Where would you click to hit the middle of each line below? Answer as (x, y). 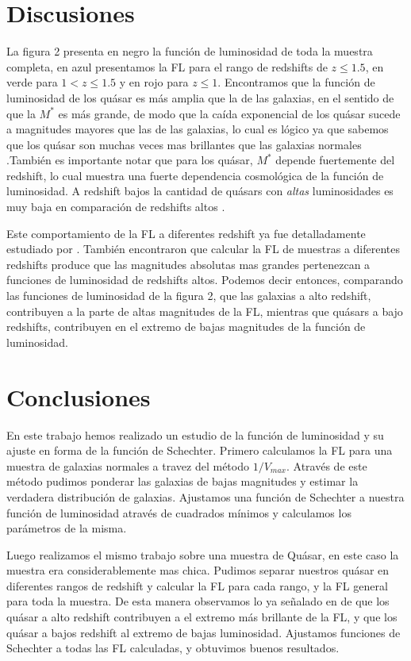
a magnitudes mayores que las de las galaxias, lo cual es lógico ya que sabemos (198, 129)
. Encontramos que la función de (296, 82)
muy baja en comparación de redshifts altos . (116, 207)
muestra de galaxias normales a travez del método (128, 465)
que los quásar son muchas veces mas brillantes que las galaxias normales (184, 144)
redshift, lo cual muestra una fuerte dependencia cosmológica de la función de (195, 175)
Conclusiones (79, 396)
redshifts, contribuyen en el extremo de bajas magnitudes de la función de (186, 327)
